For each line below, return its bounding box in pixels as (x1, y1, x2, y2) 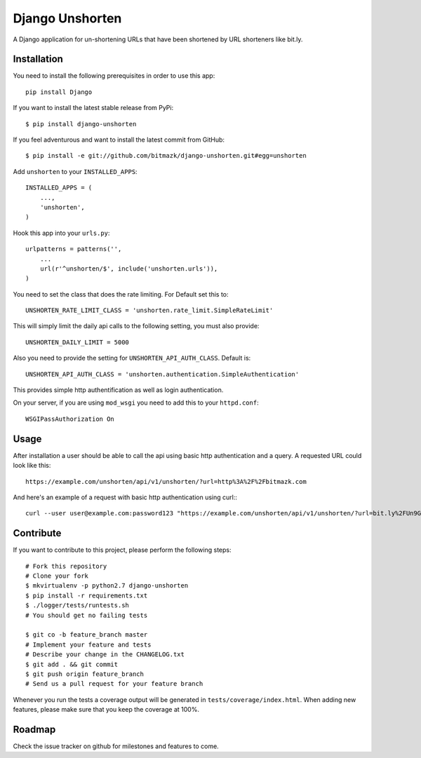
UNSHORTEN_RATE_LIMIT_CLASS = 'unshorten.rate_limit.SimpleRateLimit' (25, 306, 274, 315)
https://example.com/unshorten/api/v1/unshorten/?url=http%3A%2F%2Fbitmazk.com (25, 478, 307, 485)
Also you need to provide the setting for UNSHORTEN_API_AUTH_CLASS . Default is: (13, 354, 251, 363)
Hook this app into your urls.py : (13, 229, 110, 237)
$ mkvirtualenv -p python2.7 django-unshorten (25, 582, 189, 590)
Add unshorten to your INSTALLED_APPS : (13, 167, 138, 175)
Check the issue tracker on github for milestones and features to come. (13, 742, 219, 750)
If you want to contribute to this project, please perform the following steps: (13, 546, 232, 554)
